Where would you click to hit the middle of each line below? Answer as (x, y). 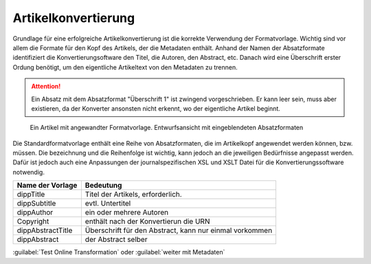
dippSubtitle (36, 203)
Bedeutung (103, 186)
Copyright (33, 221)
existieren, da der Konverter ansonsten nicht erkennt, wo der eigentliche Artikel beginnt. (156, 108)
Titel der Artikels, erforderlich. (133, 195)
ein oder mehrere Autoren (126, 212)
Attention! (46, 87)
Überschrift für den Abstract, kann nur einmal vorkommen (179, 230)
